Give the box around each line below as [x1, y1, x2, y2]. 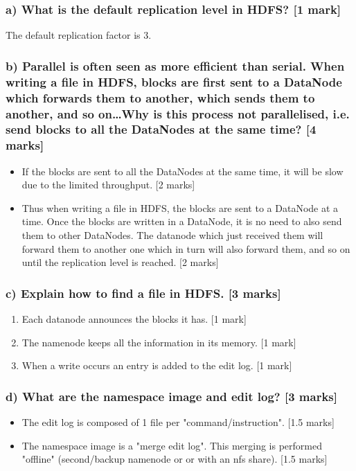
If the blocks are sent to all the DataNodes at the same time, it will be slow [21, 163, 344, 178]
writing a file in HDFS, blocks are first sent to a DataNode [6, 73, 342, 90]
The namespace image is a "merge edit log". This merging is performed [21, 438, 322, 452]
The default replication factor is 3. [6, 28, 152, 42]
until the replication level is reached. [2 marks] [21, 255, 219, 269]
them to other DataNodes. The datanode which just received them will [21, 228, 323, 242]
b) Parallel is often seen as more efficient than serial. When [6, 57, 345, 74]
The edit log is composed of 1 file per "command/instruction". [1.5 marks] [21, 415, 335, 429]
